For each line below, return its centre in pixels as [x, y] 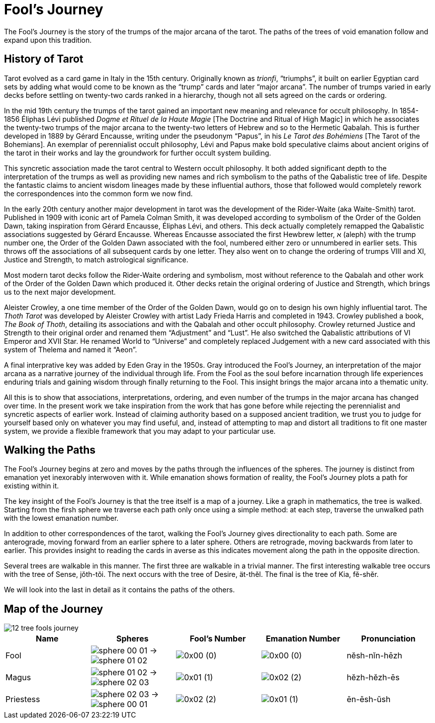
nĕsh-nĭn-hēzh [374, 656]
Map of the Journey [54, 609]
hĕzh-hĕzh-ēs [373, 678]
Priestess [23, 699]
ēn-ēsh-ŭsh [369, 699]
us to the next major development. [60, 292]
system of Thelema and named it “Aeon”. [71, 349]
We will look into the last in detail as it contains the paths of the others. [120, 590]
